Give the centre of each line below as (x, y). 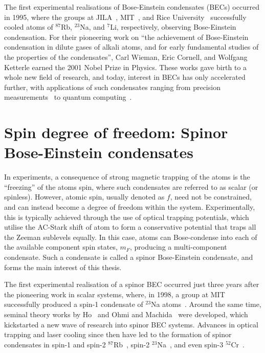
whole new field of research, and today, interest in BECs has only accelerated (125, 77)
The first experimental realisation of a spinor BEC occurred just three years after (132, 284)
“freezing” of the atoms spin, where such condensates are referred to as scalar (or (131, 186)
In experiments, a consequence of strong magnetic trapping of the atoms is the (127, 177)
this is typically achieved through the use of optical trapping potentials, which (127, 217)
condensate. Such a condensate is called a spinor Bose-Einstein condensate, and (129, 257)
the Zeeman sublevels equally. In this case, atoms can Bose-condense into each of (131, 237)
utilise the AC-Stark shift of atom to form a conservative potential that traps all (130, 227)
